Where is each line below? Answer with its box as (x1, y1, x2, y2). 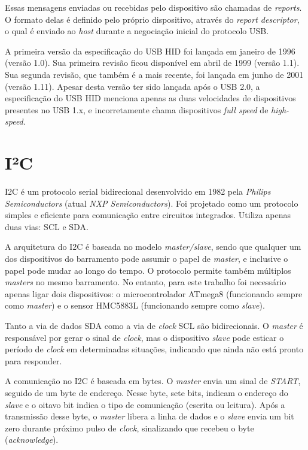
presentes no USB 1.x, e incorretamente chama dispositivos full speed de (5, 103, 269, 116)
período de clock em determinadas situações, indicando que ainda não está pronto (5, 343, 304, 355)
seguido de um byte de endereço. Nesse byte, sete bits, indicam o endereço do (5, 386, 288, 398)
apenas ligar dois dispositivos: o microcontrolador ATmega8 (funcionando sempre (5, 287, 303, 300)
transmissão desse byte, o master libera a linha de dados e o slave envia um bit (5, 410, 294, 422)
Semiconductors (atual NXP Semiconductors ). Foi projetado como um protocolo (5, 197, 298, 209)
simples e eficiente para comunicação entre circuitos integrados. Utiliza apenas (5, 209, 291, 221)
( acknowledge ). (5, 433, 59, 446)
